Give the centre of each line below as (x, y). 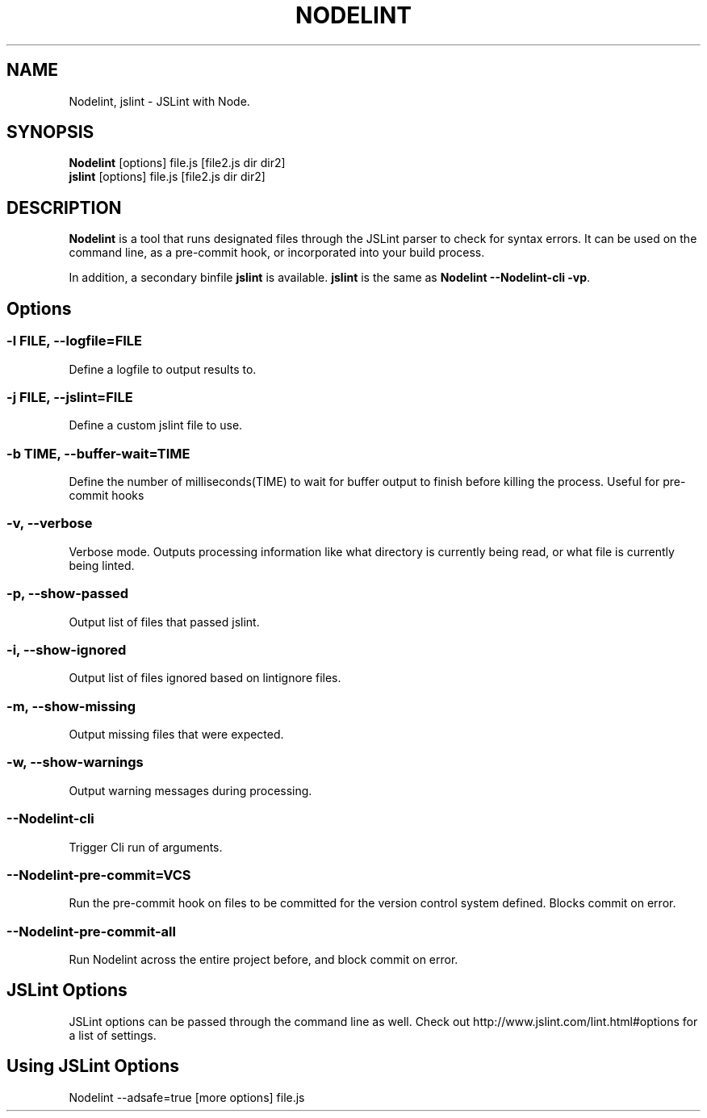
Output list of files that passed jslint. (164, 622)
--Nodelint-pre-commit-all (91, 931)
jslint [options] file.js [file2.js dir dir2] (167, 177)
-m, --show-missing (71, 706)
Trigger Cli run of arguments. (146, 847)
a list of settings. (113, 1035)
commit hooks (107, 495)
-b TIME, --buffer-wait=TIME (98, 453)
